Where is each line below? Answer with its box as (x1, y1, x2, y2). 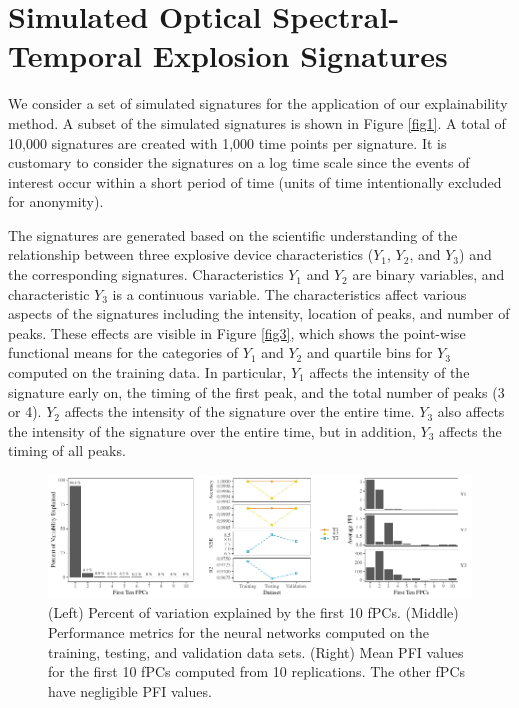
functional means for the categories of (8, 342, 239, 363)
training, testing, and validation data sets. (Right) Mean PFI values (48, 641, 464, 662)
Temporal (8, 35, 143, 76)
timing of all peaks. (8, 440, 126, 461)
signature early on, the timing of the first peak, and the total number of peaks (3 (8, 381, 505, 402)
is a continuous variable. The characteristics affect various (112, 283, 467, 304)
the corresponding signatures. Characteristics (8, 264, 284, 285)
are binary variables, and (352, 264, 505, 285)
